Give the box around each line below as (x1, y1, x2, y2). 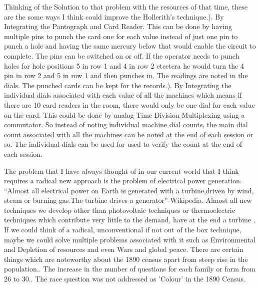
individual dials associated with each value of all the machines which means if (4, 90, 242, 100)
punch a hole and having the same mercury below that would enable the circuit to (4, 41, 256, 51)
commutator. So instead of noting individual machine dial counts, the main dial (4, 119, 248, 130)
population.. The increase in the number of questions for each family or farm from (4, 263, 255, 274)
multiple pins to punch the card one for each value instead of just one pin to (4, 31, 238, 41)
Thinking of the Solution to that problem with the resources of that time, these (4, 2, 247, 12)
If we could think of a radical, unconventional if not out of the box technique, (4, 224, 241, 235)
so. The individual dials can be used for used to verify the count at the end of (4, 139, 242, 149)
